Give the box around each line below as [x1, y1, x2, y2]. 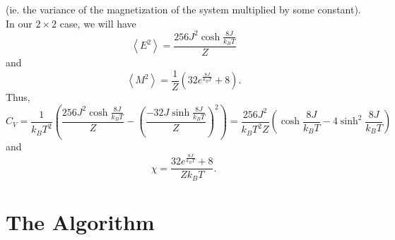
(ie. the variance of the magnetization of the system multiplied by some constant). [6, 2, 361, 16]
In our [6, 16, 33, 30]
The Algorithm [6, 207, 155, 236]
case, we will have [59, 16, 136, 30]
